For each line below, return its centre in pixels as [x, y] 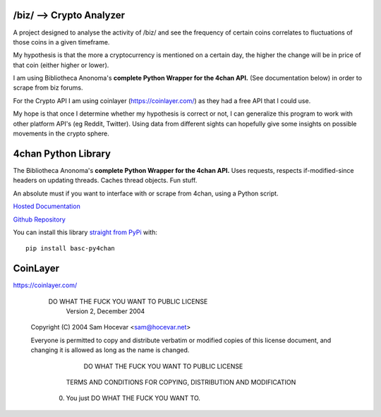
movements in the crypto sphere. [61, 133]
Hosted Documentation [47, 206]
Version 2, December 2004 [105, 311]
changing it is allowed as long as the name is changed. [110, 350]
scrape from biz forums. [48, 87]
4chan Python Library [62, 153]
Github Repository [40, 219]
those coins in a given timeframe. [61, 42]
